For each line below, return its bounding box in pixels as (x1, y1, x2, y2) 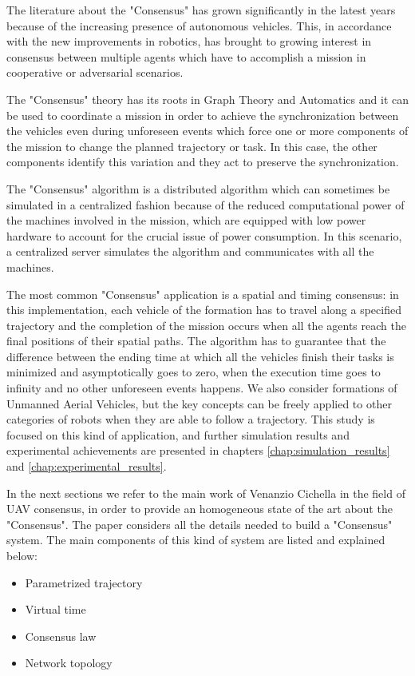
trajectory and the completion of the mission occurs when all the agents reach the (6, 316, 406, 333)
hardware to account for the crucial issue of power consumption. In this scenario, (6, 227, 402, 244)
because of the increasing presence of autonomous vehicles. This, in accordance (6, 17, 392, 34)
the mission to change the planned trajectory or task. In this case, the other (6, 137, 377, 154)
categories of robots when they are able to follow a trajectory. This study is (6, 411, 375, 427)
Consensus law (25, 627, 97, 644)
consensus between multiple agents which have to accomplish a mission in (6, 48, 366, 65)
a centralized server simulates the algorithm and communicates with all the (6, 243, 374, 260)
